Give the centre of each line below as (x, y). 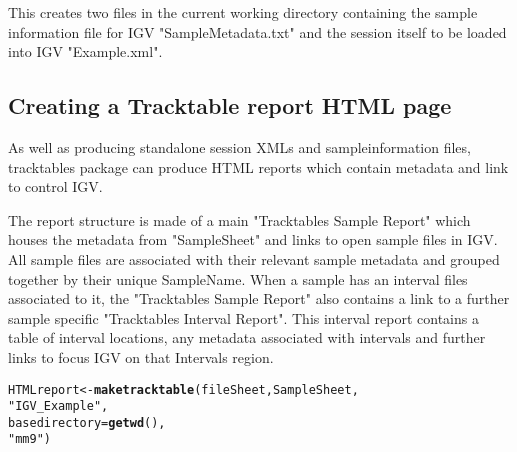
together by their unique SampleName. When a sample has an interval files (238, 278)
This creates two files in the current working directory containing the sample (243, 12)
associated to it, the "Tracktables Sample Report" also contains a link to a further (259, 298)
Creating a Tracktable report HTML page (230, 105)
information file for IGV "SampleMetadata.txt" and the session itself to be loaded (257, 31)
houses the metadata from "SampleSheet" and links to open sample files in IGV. (253, 239)
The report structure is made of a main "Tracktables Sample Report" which (239, 219)
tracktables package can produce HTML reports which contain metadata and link (258, 166)
